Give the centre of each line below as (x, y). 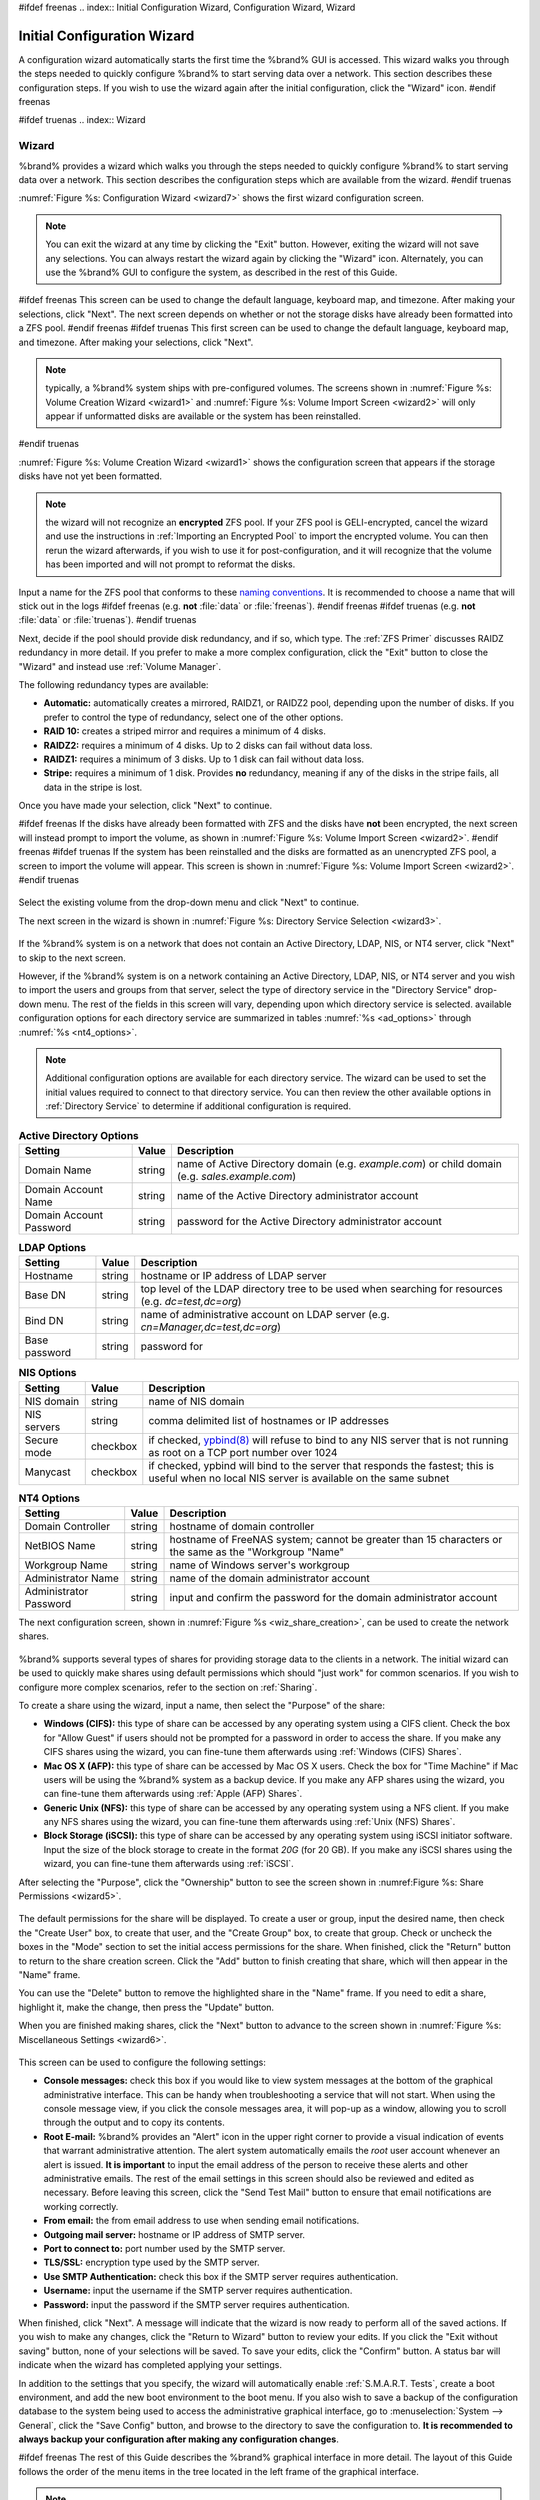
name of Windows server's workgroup (259, 1565)
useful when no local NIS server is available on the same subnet (299, 1478)
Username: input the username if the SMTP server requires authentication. (198, 2291)
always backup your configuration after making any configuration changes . (178, 2439)
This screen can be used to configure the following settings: (142, 2062)
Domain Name (58, 1170)
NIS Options (47, 1373)
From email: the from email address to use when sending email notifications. (201, 2221)
